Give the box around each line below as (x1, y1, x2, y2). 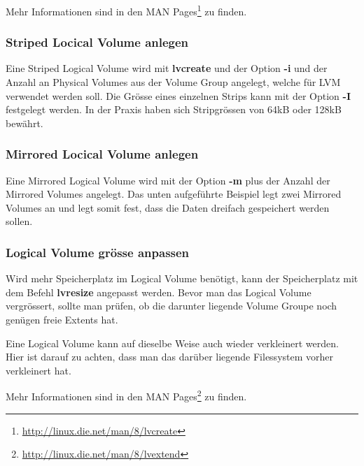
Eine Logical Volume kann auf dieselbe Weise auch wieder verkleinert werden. (6, 335, 339, 350)
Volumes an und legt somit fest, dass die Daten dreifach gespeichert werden (6, 200, 330, 214)
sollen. (6, 214, 33, 228)
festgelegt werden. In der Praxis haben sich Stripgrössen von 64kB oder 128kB (6, 102, 342, 117)
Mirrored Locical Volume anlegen (6, 145, 199, 163)
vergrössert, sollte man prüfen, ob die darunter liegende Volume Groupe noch (6, 298, 337, 313)
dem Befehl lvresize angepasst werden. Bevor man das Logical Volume (6, 284, 311, 299)
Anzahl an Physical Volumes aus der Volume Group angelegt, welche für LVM (6, 75, 341, 89)
